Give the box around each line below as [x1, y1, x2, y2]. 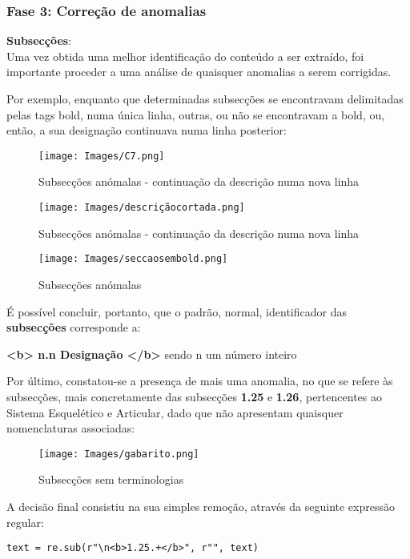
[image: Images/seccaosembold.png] [38, 253, 228, 265]
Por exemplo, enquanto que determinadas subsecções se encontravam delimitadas [6, 90, 404, 107]
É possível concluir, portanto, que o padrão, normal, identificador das [6, 303, 347, 320]
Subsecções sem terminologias [38, 471, 184, 488]
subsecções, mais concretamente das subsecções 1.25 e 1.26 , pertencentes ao [6, 388, 382, 404]
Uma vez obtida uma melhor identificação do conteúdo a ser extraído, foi [6, 47, 364, 64]
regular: [6, 513, 44, 530]
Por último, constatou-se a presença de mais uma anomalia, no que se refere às [6, 372, 393, 389]
